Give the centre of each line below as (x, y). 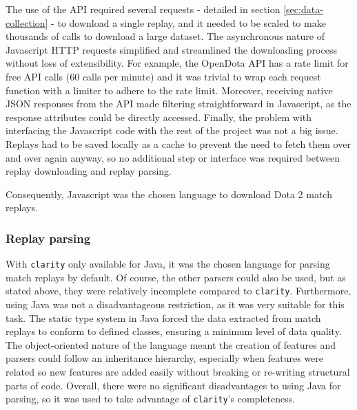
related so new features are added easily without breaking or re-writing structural (178, 371)
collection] (27, 22)
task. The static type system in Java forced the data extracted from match (163, 317)
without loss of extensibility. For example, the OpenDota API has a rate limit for (177, 63)
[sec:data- (303, 9)
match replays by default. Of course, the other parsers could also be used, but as (176, 277)
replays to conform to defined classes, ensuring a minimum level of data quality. (174, 331)
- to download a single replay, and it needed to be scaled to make (188, 22)
